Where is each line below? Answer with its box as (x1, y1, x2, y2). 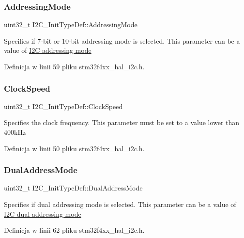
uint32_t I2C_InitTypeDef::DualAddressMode (4, 183, 143, 193)
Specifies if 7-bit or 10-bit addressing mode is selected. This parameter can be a (4, 35, 240, 46)
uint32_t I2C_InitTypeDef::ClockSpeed (4, 101, 123, 111)
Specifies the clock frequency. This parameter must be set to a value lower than (4, 117, 240, 127)
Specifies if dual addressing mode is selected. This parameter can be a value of (4, 199, 236, 209)
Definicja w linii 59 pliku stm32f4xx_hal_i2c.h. (4, 62, 145, 71)
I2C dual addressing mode (4, 208, 81, 219)
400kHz (4, 127, 26, 137)
